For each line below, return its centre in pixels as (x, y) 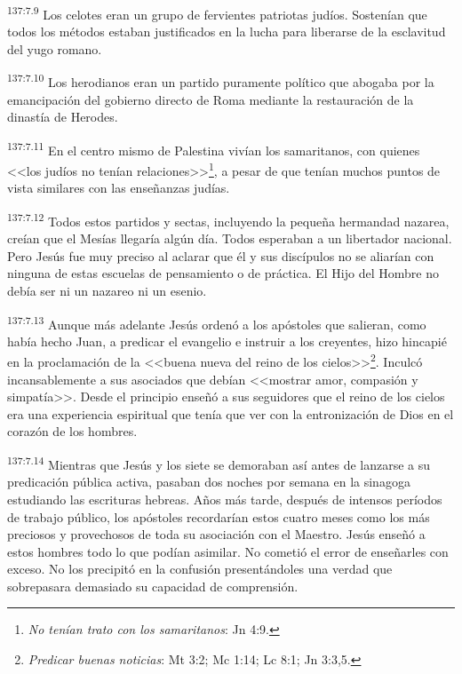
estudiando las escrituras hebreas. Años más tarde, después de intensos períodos (225, 499)
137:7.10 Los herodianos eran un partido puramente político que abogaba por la (221, 81)
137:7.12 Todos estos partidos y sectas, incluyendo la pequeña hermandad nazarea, (228, 219)
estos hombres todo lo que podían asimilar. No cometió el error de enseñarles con (228, 551)
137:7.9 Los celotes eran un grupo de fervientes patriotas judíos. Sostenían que (217, 13)
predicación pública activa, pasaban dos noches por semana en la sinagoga (209, 482)
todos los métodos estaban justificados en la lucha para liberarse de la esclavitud (227, 32)
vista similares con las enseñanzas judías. (119, 188)
